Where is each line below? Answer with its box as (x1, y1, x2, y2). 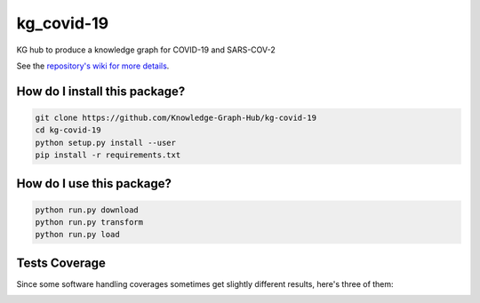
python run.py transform (35, 218, 144, 227)
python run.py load (35, 229, 120, 240)
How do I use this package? (16, 176, 172, 191)
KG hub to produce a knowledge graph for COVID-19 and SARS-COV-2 (16, 44, 276, 55)
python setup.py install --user (35, 138, 177, 148)
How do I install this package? (16, 84, 186, 99)
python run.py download (35, 204, 140, 215)
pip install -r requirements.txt (35, 150, 181, 160)
